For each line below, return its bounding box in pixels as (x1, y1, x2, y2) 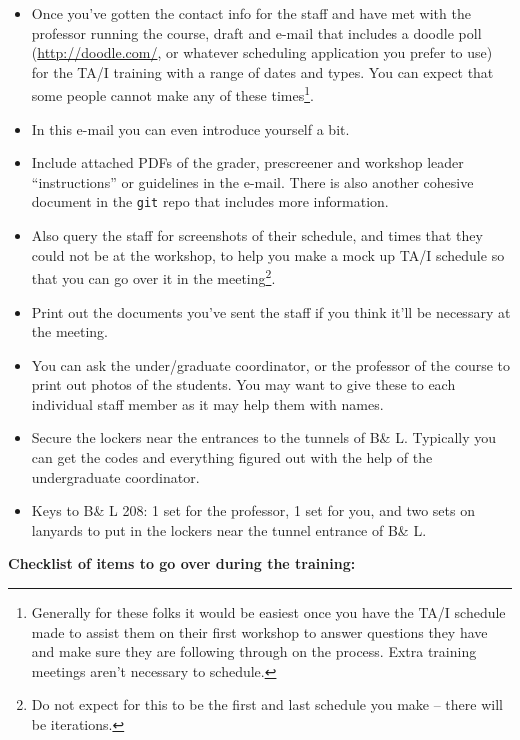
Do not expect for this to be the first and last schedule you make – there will (31, 694, 503, 715)
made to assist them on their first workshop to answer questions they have (31, 621, 488, 642)
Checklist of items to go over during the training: (8, 553, 356, 574)
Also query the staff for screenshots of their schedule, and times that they (31, 225, 483, 246)
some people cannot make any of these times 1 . (31, 82, 314, 106)
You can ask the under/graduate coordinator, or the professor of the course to (31, 354, 510, 375)
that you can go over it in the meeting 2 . (31, 265, 276, 288)
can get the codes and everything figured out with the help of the (31, 447, 433, 468)
